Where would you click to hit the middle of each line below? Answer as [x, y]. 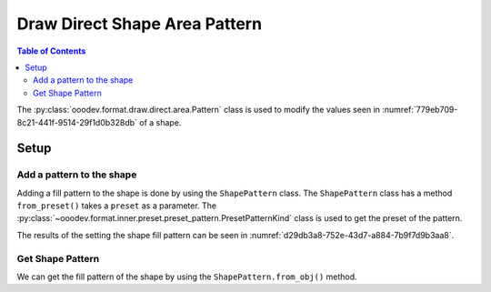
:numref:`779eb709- [420, 110]
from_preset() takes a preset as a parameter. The [117, 206]
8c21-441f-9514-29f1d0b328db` [77, 122]
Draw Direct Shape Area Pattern [140, 24]
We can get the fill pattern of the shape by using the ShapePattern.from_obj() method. [187, 277]
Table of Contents [51, 51]
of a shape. [160, 122]
